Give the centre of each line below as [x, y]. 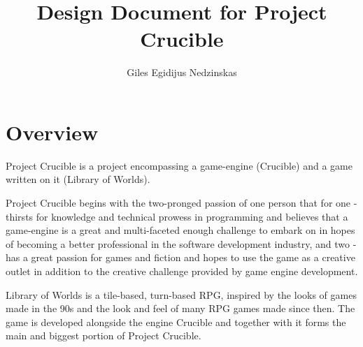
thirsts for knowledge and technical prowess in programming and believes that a [177, 216]
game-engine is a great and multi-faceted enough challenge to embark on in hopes [180, 230]
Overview [52, 132]
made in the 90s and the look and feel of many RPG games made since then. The [180, 308]
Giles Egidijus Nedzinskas [182, 72]
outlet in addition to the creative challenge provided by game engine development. [182, 271]
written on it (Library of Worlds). [78, 179]
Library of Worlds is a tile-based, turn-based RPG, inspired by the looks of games [181, 294]
